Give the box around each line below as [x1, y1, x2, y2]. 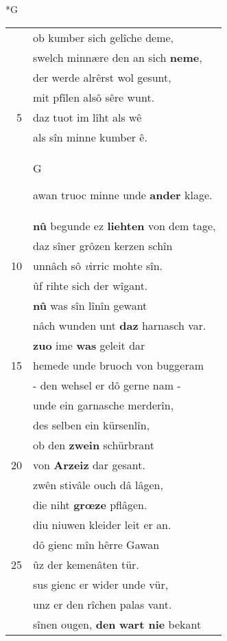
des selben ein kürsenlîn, [33, 416, 150, 433]
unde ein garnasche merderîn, [33, 396, 174, 413]
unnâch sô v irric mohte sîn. [33, 257, 163, 273]
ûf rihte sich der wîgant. [33, 277, 148, 293]
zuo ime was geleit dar [33, 337, 145, 353]
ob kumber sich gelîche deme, [33, 29, 174, 45]
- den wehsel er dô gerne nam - [33, 376, 181, 393]
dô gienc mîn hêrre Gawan [33, 536, 160, 552]
